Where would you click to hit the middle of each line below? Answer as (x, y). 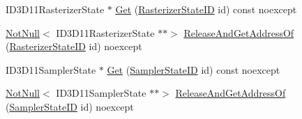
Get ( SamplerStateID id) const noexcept (194, 69)
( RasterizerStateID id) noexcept (74, 46)
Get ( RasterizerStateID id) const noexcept (206, 9)
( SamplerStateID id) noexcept (70, 106)
